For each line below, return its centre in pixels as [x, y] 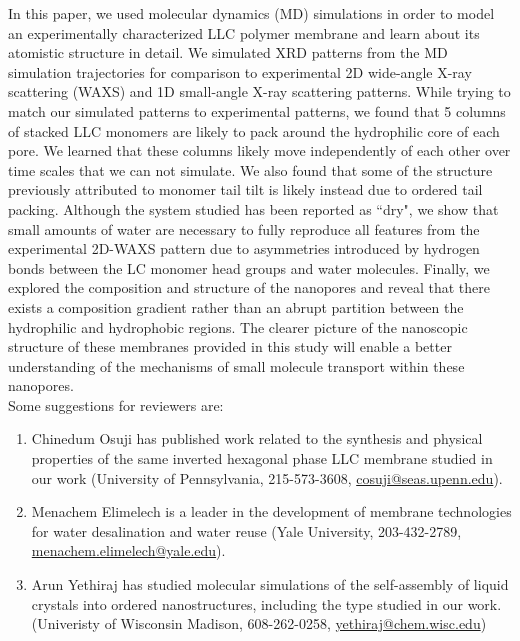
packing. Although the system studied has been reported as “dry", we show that [253, 208]
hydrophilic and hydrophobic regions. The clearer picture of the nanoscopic [238, 326]
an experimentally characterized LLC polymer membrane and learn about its [244, 32]
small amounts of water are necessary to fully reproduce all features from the [244, 228]
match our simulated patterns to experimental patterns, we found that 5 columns [257, 110]
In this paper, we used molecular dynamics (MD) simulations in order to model [251, 13]
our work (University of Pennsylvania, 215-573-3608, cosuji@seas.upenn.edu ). [267, 477]
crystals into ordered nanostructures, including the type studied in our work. [266, 603]
